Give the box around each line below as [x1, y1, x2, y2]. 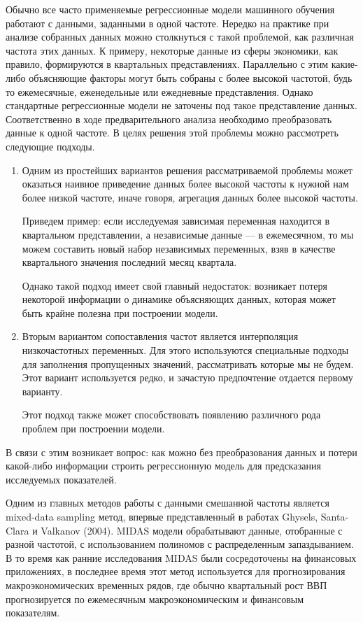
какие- [331, 57, 358, 71]
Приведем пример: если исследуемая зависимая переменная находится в [22, 213, 330, 228]
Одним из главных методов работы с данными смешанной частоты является [6, 495, 329, 510]
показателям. [6, 605, 60, 620]
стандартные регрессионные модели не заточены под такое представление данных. [6, 98, 358, 113]
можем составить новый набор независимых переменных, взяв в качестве [22, 241, 336, 255]
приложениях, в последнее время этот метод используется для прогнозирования [6, 564, 346, 579]
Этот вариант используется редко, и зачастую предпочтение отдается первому [22, 370, 353, 385]
